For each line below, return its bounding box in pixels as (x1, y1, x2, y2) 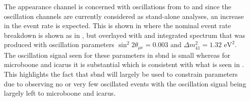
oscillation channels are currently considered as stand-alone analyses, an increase (4, 11, 244, 21)
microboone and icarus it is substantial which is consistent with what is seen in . (4, 59, 244, 69)
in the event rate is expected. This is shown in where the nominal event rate (4, 20, 231, 31)
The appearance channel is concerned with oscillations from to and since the (4, 1, 232, 11)
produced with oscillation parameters (4, 39, 115, 50)
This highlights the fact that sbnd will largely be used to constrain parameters (4, 69, 238, 79)
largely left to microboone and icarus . (4, 88, 116, 98)
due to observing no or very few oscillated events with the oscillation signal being (4, 78, 246, 88)
